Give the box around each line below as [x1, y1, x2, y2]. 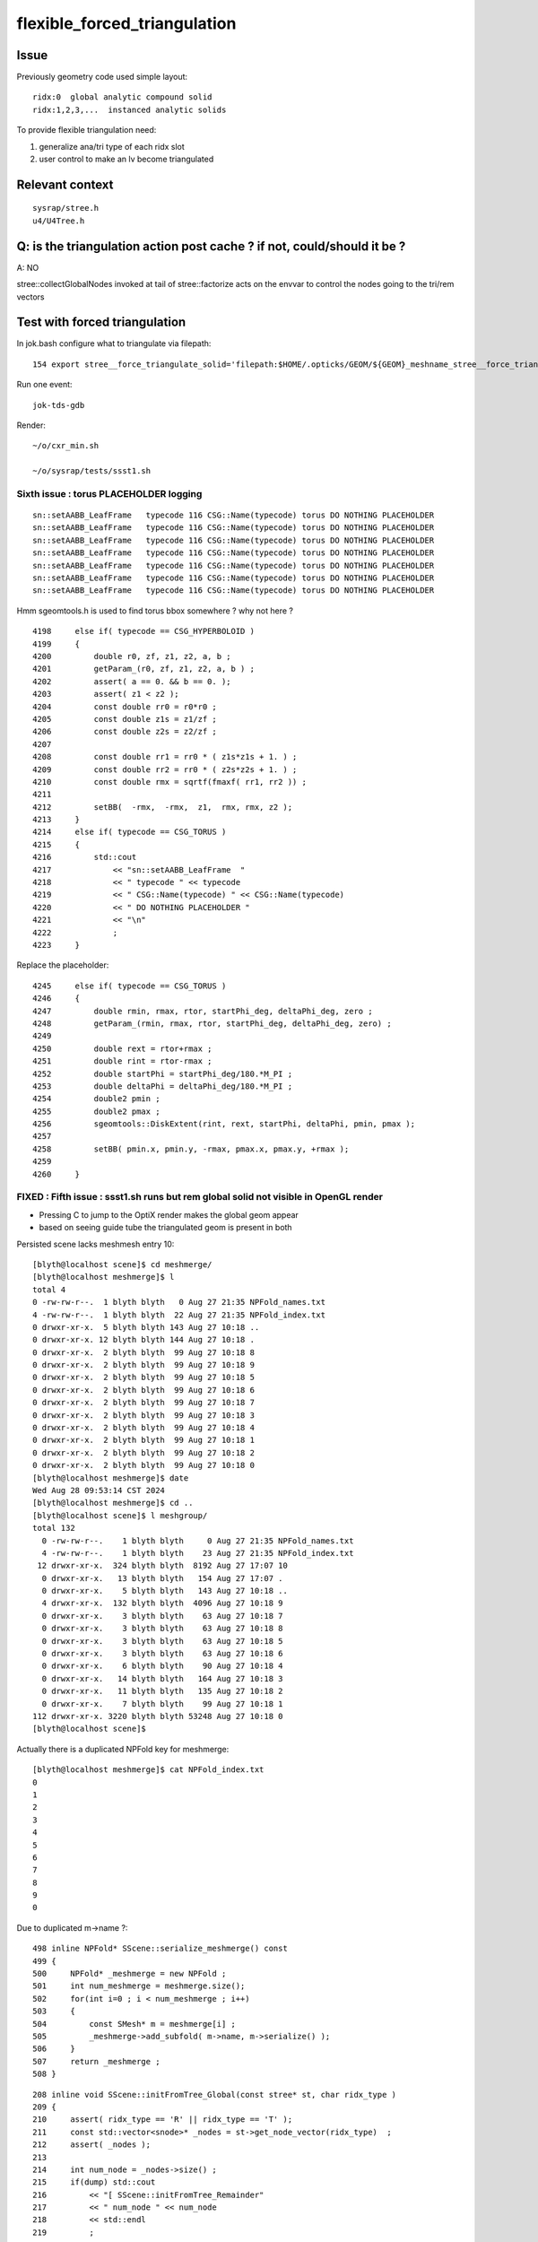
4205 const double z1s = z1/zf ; [32, 714, 217, 724]
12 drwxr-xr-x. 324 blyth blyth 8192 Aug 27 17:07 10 [37, 1560, 289, 1571]
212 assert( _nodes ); [32, 2140, 152, 2150]
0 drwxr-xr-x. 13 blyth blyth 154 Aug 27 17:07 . [41, 1573, 283, 1583]
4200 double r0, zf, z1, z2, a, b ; [32, 651, 232, 661]
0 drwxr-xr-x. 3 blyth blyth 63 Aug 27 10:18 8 [41, 1623, 283, 1634]
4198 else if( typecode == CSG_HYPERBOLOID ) [32, 626, 256, 637]
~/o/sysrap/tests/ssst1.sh [32, 466, 152, 476]
